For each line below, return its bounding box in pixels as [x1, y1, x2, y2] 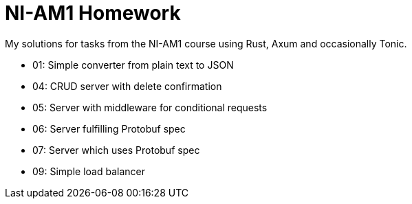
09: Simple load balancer [32, 165, 146, 177]
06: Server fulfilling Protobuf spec [32, 122, 186, 135]
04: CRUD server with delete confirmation [32, 80, 222, 92]
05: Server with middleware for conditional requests [32, 101, 268, 113]
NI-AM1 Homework [5, 1, 181, 25]
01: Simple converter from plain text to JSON [32, 58, 234, 71]
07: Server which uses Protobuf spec [32, 144, 200, 156]
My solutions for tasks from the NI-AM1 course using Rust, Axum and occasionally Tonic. [5, 37, 407, 49]
